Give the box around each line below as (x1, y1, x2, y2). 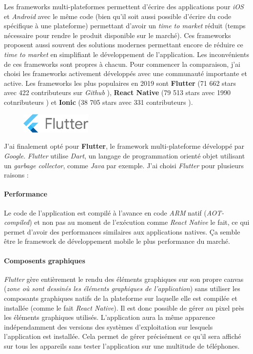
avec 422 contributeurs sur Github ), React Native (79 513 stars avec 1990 (4, 87, 231, 98)
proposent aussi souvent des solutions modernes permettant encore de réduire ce (4, 39, 243, 50)
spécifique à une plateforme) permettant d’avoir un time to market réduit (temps (4, 20, 246, 31)
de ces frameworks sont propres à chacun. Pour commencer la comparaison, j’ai (4, 59, 240, 69)
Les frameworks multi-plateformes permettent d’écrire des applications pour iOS (4, 1, 244, 11)
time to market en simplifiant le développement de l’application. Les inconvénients (4, 49, 249, 59)
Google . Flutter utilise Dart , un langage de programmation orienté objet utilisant (4, 150, 245, 160)
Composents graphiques (4, 255, 85, 265)
